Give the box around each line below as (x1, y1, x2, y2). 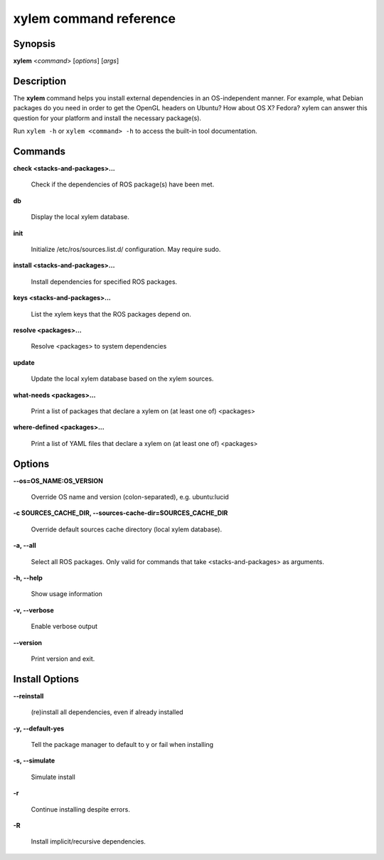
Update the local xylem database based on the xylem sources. (31, 374, 214, 383)
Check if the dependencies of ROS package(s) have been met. (31, 180, 215, 189)
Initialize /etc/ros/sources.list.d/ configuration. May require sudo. (31, 245, 221, 253)
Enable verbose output (31, 622, 97, 631)
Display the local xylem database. (31, 213, 129, 221)
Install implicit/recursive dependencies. (31, 837, 146, 846)
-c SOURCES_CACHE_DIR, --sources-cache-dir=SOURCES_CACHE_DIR (13, 509, 228, 517)
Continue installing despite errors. (31, 805, 131, 814)
